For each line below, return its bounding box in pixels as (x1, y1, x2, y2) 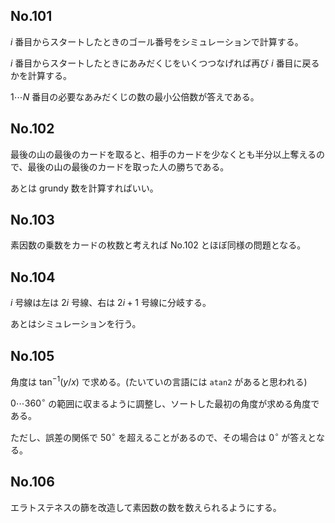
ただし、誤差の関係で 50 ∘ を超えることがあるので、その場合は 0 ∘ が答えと (10, 430, 317, 444)
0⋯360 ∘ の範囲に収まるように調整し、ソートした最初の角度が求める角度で (10, 395, 320, 409)
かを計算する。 (10, 69, 72, 81)
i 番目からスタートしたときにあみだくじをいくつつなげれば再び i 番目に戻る (10, 57, 320, 69)
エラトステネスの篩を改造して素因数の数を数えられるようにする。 (10, 501, 282, 513)
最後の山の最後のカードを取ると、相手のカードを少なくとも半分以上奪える (10, 148, 317, 160)
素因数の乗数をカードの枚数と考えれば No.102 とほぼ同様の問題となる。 (10, 239, 307, 251)
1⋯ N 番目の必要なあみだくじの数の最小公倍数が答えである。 (10, 90, 260, 103)
